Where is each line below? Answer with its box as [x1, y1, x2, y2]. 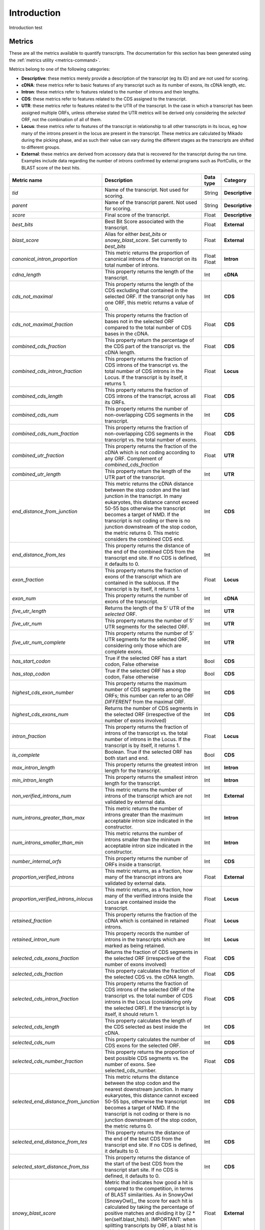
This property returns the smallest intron [105, 774, 198, 781]
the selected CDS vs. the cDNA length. [105, 974, 194, 981]
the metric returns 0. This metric [105, 529, 180, 536]
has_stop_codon [12, 671, 50, 677]
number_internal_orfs [12, 858, 61, 865]
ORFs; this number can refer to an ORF [105, 692, 194, 699]
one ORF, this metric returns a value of [105, 299, 194, 306]
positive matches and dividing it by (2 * [105, 1210, 195, 1217]
